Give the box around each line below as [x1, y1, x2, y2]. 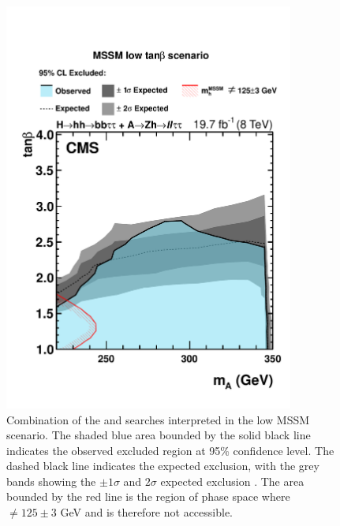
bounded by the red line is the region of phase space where [6, 488, 290, 505]
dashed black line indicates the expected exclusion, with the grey [6, 457, 319, 474]
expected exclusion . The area [160, 472, 305, 489]
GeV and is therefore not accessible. [60, 504, 233, 520]
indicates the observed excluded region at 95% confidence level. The [6, 442, 334, 458]
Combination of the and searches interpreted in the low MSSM [6, 411, 310, 427]
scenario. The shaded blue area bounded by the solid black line [6, 427, 311, 443]
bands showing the [6, 472, 96, 489]
